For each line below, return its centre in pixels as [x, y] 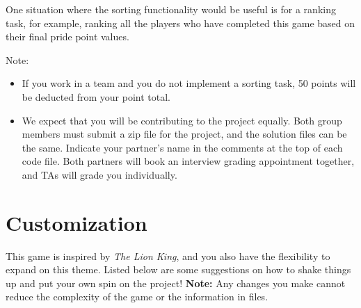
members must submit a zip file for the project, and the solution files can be [184, 134]
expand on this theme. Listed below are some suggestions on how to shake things [178, 269]
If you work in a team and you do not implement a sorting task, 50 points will [189, 83]
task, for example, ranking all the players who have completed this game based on [180, 23]
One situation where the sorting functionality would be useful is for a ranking [171, 9]
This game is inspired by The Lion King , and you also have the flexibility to [168, 256]
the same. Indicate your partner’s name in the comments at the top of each [182, 147]
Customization [77, 222]
